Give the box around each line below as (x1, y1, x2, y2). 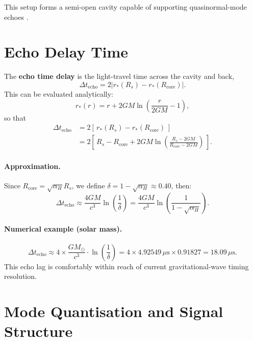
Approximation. (4, 160, 61, 171)
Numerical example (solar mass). (4, 223, 122, 234)
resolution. (4, 271, 37, 281)
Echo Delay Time (4, 41, 129, 62)
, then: (171, 180, 192, 190)
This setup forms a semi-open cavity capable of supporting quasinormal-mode (4, 2, 247, 12)
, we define (71, 180, 105, 190)
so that (4, 112, 26, 123)
